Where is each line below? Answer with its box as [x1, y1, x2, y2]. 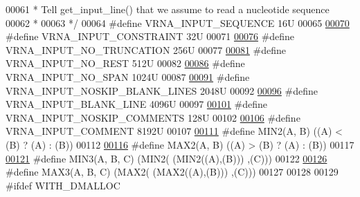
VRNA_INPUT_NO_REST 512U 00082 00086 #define [6, 56, 245, 71]
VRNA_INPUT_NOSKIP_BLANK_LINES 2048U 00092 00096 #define [6, 83, 318, 97]
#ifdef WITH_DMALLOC [6, 178, 120, 192]
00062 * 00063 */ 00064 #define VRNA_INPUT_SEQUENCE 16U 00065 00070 [6, 15, 350, 30]
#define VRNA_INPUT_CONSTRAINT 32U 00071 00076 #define [6, 29, 295, 44]
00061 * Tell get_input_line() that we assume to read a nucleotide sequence [6, 2, 330, 16]
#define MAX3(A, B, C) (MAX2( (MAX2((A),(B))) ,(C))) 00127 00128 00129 [6, 165, 339, 179]
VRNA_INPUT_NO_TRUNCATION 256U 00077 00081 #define [6, 42, 287, 57]
